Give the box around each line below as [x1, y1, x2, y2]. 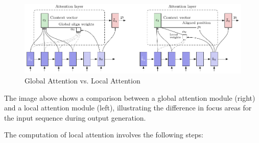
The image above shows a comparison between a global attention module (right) [4, 92, 255, 103]
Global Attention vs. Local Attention [25, 75, 140, 85]
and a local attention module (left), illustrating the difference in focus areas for [4, 102, 252, 113]
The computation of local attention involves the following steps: [4, 129, 203, 140]
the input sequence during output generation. [4, 112, 146, 123]
